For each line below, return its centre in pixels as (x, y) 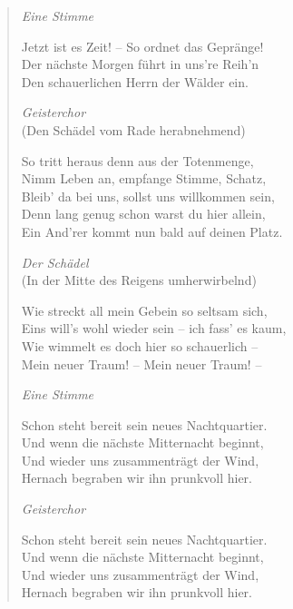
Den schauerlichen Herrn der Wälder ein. (135, 81)
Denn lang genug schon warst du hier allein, (143, 214)
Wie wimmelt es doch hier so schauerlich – (140, 345)
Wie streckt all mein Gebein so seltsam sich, (144, 310)
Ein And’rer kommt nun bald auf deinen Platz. (152, 231)
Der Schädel (55, 262)
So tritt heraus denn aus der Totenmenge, (137, 160)
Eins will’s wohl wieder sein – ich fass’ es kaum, (154, 328)
